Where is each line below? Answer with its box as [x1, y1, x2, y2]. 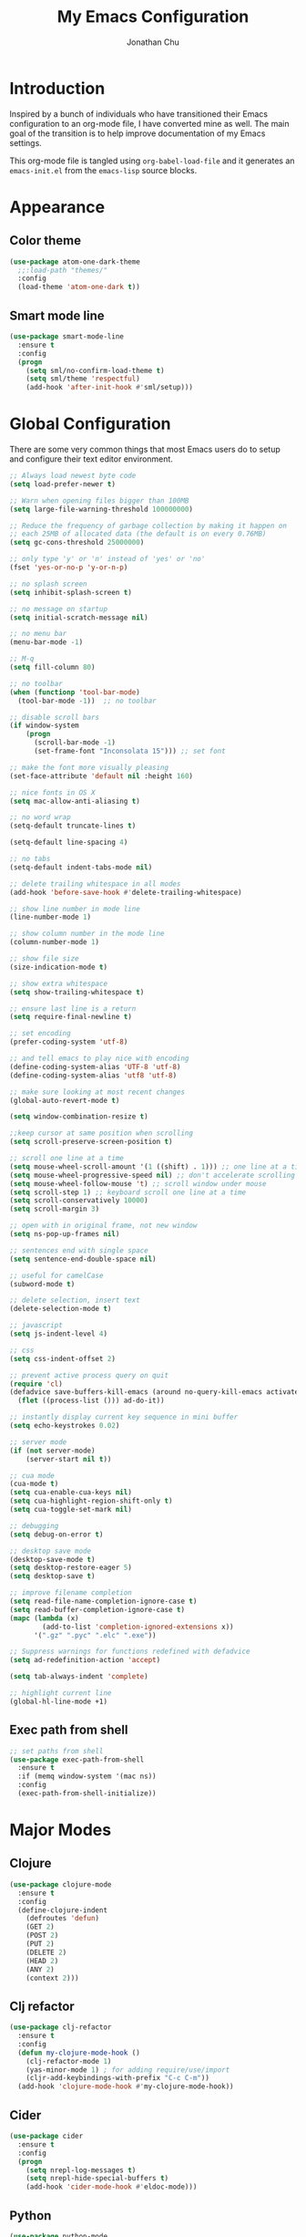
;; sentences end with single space [9, 1245, 148, 1255]
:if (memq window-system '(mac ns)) [17, 1772, 157, 1781]
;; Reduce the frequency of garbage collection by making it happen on [9, 521, 287, 530]
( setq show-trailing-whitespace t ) [9, 987, 145, 996]
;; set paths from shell [9, 1746, 104, 1755]
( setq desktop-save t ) [9, 1572, 96, 1581]
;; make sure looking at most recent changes [9, 1087, 185, 1097]
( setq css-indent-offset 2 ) [9, 1354, 117, 1363]
